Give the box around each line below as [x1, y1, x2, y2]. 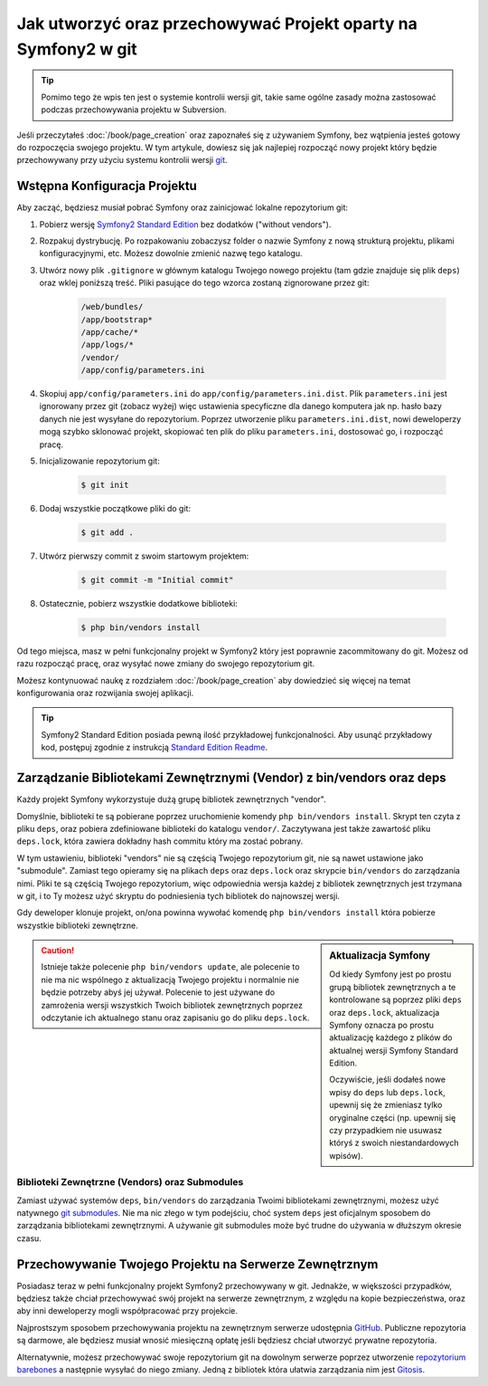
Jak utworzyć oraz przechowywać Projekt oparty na [16, 14, 418, 33]
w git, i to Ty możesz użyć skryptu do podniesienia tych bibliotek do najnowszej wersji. [16, 890, 341, 901]
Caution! [41, 945, 75, 956]
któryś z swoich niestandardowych [329, 1137, 459, 1149]
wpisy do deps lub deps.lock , [329, 1086, 446, 1097]
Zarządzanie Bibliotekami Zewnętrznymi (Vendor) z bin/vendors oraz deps [16, 770, 446, 786]
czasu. [16, 1232, 42, 1244]
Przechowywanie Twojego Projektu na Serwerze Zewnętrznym [16, 1257, 379, 1272]
